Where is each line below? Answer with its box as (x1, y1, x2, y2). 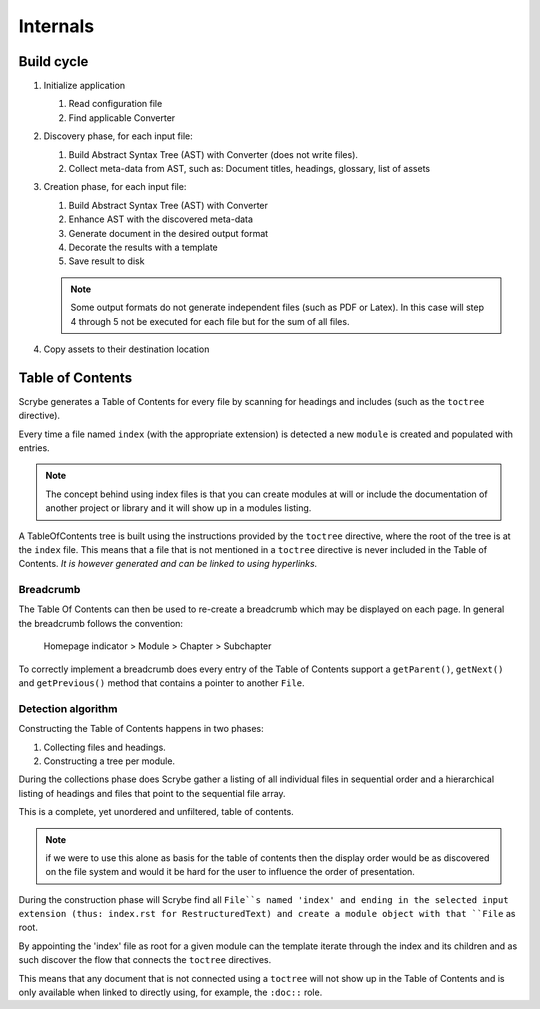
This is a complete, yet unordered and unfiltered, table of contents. (18, 806, 294, 818)
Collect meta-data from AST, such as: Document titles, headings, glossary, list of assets (68, 163, 430, 175)
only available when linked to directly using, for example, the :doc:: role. (18, 986, 323, 999)
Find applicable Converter (68, 111, 176, 124)
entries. (18, 442, 50, 454)
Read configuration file (68, 98, 163, 110)
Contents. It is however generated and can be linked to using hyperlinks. (18, 558, 318, 570)
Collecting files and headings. (43, 741, 167, 753)
